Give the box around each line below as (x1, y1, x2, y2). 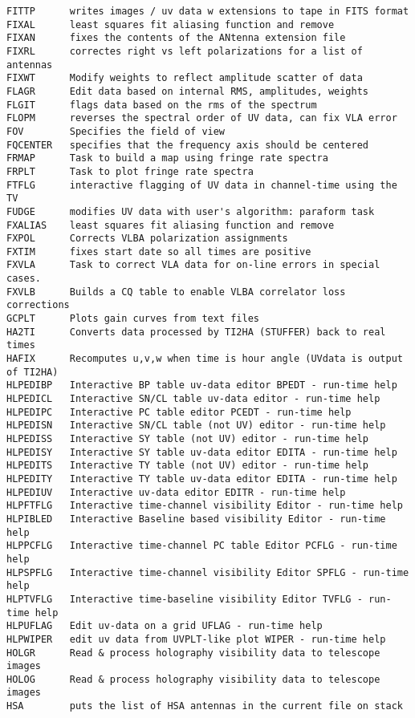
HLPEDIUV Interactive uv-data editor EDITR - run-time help (6, 486, 346, 498)
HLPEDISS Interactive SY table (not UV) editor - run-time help (6, 433, 369, 444)
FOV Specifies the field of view (6, 125, 226, 137)
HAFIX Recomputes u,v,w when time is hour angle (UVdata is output (6, 353, 403, 365)
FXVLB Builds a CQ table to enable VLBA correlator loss (6, 286, 346, 298)
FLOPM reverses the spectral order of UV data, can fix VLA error (6, 112, 397, 124)
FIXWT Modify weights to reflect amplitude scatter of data (6, 72, 363, 84)
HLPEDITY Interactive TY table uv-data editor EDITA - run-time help (6, 473, 397, 485)
